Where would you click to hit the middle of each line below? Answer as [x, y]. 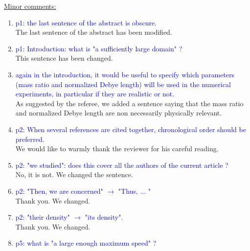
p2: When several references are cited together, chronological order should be [131, 129]
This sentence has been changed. [64, 58]
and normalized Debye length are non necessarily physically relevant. [119, 113]
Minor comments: [30, 6]
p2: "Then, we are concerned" [59, 191]
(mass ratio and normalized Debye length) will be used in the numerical [123, 84]
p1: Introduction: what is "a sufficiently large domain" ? [99, 48]
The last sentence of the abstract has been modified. [94, 32]
